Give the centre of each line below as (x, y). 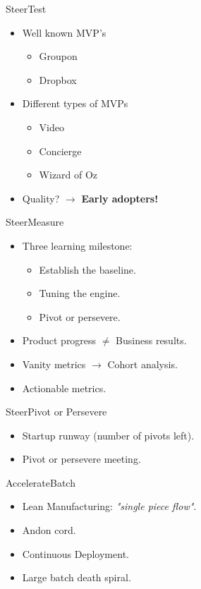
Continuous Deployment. (75, 553)
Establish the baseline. (87, 269)
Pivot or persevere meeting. (81, 459)
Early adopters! (120, 198)
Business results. (151, 340)
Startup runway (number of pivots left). (108, 435)
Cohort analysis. (142, 364)
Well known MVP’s (64, 32)
